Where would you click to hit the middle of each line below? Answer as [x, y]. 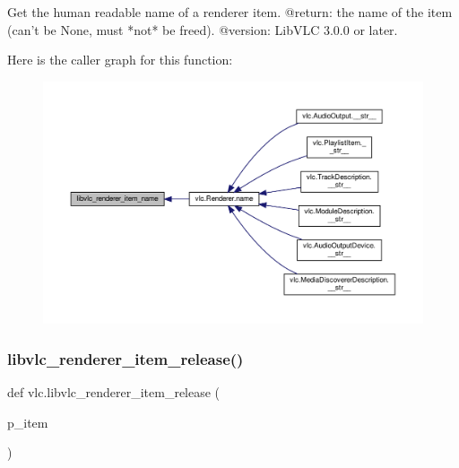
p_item [28, 422]
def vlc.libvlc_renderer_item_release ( [114, 391]
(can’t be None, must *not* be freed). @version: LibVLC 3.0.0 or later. [203, 29]
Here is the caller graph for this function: [120, 60]
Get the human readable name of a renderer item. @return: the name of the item [230, 12]
